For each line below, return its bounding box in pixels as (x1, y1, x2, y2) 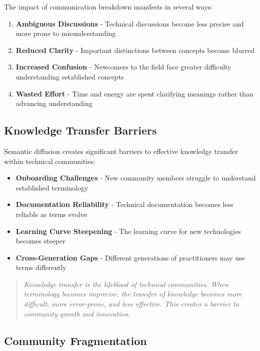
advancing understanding (15, 98, 92, 108)
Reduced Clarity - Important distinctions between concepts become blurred (15, 44, 254, 55)
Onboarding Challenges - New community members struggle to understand (15, 172, 256, 183)
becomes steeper (15, 235, 65, 246)
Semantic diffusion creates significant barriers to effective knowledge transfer (4, 145, 238, 156)
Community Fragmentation (4, 332, 147, 348)
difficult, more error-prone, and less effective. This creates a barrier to (23, 298, 239, 309)
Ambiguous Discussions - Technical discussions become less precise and (15, 18, 244, 28)
